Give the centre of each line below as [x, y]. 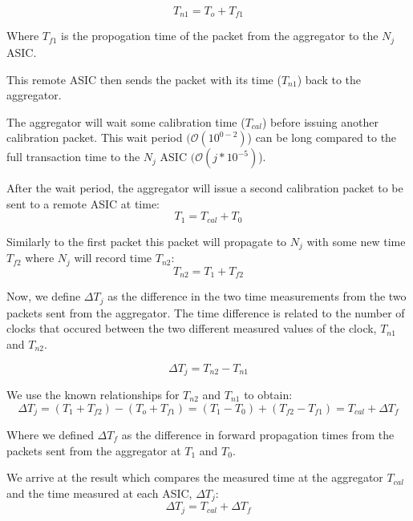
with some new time [356, 241]
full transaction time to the [73, 157]
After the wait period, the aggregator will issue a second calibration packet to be [205, 188]
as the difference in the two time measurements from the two [257, 296]
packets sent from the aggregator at [94, 450]
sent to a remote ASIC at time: [83, 203]
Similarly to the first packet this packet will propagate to [147, 241]
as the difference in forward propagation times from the [258, 435]
